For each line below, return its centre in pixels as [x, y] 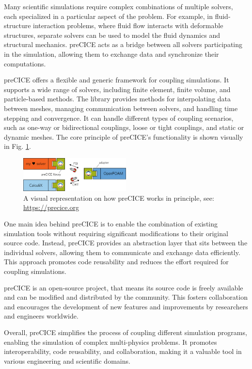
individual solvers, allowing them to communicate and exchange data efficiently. [122, 252]
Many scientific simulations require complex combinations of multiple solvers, [118, 6]
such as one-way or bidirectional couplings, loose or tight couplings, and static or [124, 127]
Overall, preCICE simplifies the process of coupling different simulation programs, [126, 332]
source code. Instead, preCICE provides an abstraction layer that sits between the [126, 243]
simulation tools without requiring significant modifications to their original [116, 233]
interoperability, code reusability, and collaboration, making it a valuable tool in [123, 351]
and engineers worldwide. [41, 316]
